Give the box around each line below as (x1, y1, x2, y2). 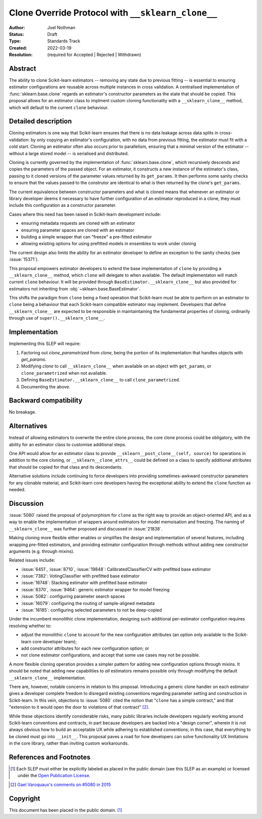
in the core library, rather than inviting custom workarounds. (9, 740, 129, 746)
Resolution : (9, 52, 33, 58)
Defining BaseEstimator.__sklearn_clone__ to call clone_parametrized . (21, 377, 180, 383)
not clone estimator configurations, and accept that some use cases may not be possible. (21, 652, 200, 658)
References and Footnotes (9, 753, 91, 761)
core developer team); (32, 638, 77, 644)
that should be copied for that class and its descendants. (9, 464, 123, 470)
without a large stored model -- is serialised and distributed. (9, 150, 129, 156)
